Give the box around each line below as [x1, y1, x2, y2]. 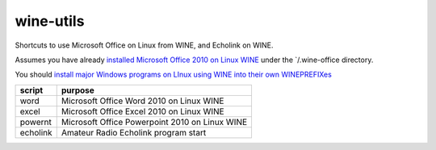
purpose [61, 85, 94, 96]
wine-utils [15, 12, 85, 30]
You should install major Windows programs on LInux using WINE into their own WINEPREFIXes [15, 69, 333, 80]
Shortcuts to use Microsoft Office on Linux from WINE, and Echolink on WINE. [15, 40, 274, 50]
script [19, 85, 44, 96]
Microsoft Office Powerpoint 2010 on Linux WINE [61, 116, 248, 127]
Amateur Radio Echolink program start [61, 127, 207, 138]
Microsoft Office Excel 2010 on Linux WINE [61, 106, 225, 117]
